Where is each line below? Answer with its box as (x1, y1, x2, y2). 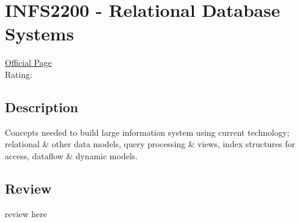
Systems (5, 21, 74, 46)
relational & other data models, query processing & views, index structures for (5, 138, 296, 150)
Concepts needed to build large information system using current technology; (5, 125, 290, 138)
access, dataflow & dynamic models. (5, 149, 138, 162)
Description (5, 97, 78, 116)
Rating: (5, 68, 33, 80)
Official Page (5, 56, 52, 69)
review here (5, 207, 47, 220)
